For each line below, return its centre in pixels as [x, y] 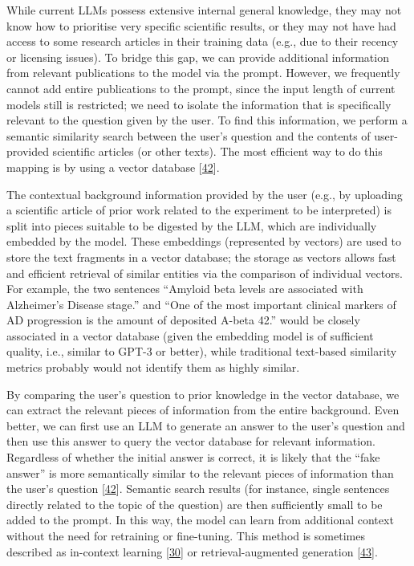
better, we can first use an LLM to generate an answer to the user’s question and [206, 425]
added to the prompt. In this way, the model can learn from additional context [200, 520]
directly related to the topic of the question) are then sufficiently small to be [195, 504]
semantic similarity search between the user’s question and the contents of [189, 135]
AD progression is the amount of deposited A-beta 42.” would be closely [183, 320]
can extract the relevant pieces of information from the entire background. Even [203, 410]
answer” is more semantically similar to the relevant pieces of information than [200, 472]
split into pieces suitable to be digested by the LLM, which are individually [192, 225]
